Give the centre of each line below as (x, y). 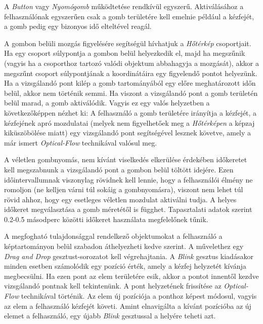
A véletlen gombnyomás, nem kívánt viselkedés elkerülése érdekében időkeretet (126, 159)
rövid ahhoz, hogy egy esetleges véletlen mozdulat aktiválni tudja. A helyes (120, 199)
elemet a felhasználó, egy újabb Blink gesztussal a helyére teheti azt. (110, 316)
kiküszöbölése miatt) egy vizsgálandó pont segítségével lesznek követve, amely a (128, 133)
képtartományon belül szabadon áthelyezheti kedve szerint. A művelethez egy (124, 246)
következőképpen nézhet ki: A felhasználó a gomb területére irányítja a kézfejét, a (130, 112)
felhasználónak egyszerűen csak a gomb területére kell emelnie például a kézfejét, (129, 16)
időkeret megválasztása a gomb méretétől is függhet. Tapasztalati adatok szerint (128, 209)
